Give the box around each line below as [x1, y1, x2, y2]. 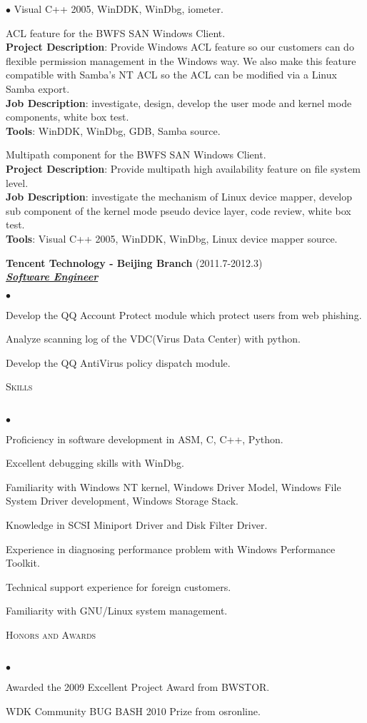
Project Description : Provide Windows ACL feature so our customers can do [6, 39, 354, 54]
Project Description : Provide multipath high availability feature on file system [6, 161, 361, 176]
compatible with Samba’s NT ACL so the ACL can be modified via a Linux [6, 67, 337, 82]
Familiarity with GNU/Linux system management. [6, 603, 228, 618]
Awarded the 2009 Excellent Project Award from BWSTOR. [6, 679, 270, 694]
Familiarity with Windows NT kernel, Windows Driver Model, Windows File [6, 479, 341, 494]
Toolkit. [6, 555, 40, 570]
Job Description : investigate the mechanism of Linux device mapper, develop [6, 189, 353, 204]
